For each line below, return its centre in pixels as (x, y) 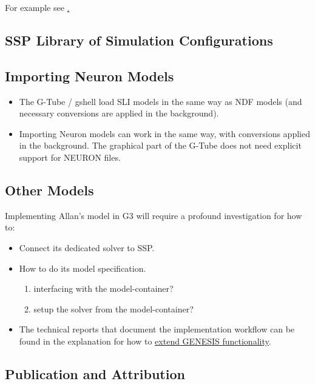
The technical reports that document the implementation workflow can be (157, 329)
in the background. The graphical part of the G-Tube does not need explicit (160, 145)
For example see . (37, 7)
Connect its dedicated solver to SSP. (87, 247)
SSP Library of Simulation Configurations (139, 40)
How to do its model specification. (83, 268)
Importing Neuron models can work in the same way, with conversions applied (164, 133)
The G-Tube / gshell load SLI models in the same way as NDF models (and (161, 101)
